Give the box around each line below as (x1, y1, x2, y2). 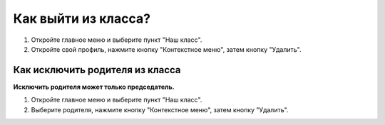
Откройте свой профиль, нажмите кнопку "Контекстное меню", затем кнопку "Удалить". (31, 45, 302, 53)
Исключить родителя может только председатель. (13, 82, 175, 91)
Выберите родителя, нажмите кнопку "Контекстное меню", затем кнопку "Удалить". (31, 105, 289, 114)
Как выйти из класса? (13, 11, 151, 26)
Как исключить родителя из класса (13, 64, 181, 76)
